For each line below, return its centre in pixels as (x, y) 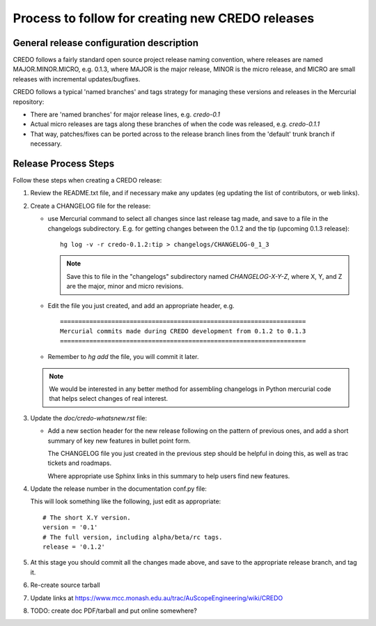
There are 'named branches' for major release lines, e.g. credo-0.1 (125, 114)
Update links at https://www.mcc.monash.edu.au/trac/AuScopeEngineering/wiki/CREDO (157, 598)
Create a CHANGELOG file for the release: (91, 206)
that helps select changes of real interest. (109, 399)
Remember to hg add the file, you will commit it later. (123, 357)
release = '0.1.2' (74, 547)
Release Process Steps (64, 163)
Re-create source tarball (65, 585)
